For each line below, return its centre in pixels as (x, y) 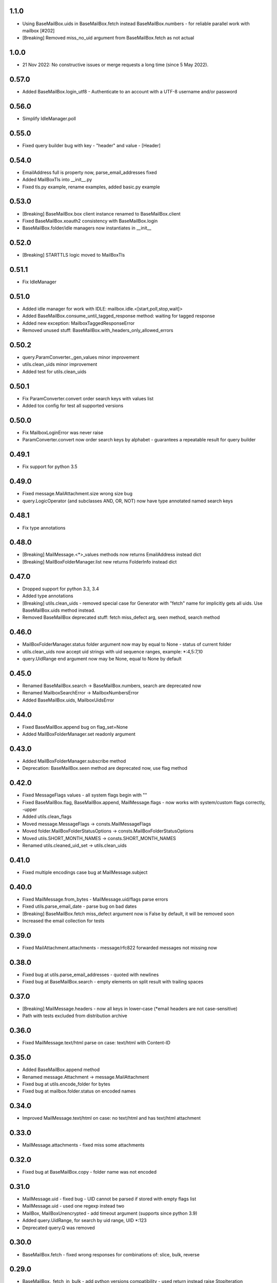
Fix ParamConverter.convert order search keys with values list (88, 398)
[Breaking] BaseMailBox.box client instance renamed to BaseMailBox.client (101, 213)
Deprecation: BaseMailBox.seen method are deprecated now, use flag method (105, 768)
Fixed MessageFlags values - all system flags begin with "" (85, 795)
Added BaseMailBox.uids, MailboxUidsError (68, 700)
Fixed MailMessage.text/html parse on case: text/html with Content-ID (96, 1043)
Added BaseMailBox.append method (61, 1070)
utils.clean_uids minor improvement (60, 364)
